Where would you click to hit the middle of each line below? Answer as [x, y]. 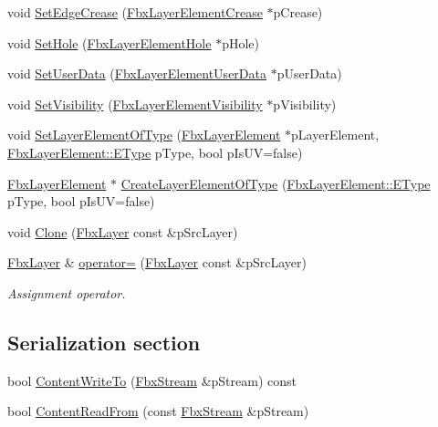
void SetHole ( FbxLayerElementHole [109, 42]
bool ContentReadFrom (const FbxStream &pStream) [158, 411]
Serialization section [104, 342]
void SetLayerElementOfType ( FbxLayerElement [144, 135]
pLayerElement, [335, 135]
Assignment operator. [67, 292]
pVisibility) [305, 104]
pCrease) [298, 12]
